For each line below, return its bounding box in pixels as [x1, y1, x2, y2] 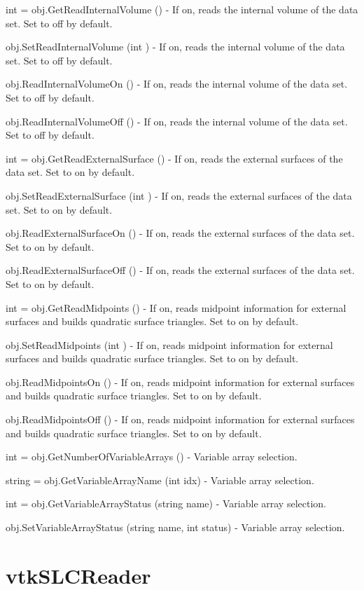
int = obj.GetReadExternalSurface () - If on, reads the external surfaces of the [6, 151, 343, 165]
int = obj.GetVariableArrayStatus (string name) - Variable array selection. [6, 496, 326, 511]
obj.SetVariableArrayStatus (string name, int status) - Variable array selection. [6, 520, 345, 535]
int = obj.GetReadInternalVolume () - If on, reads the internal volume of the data [6, 2, 358, 16]
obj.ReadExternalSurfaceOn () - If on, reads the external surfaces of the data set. [6, 226, 355, 240]
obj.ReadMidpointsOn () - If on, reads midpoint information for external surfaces [6, 374, 355, 389]
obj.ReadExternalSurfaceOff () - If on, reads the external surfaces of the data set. [6, 263, 355, 277]
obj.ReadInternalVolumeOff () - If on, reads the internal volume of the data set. [6, 114, 348, 128]
